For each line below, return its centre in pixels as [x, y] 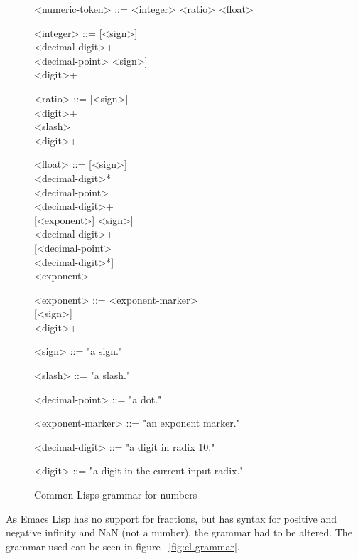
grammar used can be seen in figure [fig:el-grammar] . [123, 546]
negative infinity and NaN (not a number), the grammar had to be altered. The [179, 532]
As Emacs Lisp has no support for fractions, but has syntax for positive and [171, 518]
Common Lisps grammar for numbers [116, 495]
